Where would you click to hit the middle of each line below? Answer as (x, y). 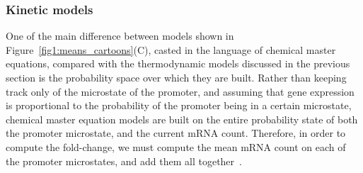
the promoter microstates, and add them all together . (124, 161)
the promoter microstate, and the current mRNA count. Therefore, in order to (176, 133)
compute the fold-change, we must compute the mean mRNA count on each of (176, 146)
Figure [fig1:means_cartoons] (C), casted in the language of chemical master (171, 49)
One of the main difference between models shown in (120, 36)
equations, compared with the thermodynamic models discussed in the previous (178, 63)
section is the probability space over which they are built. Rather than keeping (176, 77)
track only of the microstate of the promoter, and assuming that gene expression (180, 91)
